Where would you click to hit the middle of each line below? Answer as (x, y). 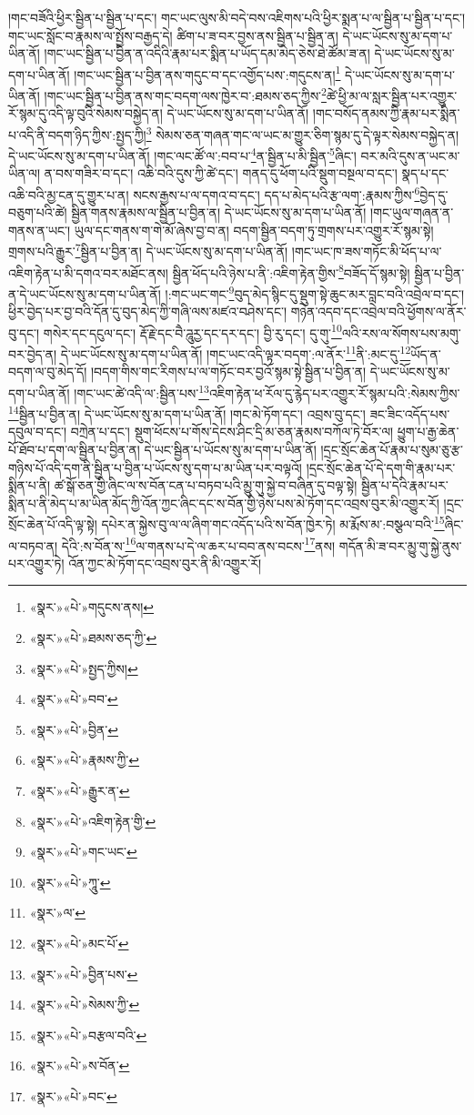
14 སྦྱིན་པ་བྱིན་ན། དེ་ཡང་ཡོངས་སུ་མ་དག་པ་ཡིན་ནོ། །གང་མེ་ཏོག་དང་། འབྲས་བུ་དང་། (187, 412)
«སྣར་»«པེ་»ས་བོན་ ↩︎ (80, 1065)
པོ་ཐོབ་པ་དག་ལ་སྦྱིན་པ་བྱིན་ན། (74, 449)
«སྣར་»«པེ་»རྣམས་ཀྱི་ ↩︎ (85, 760)
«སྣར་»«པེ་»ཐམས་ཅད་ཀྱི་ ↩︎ (93, 638)
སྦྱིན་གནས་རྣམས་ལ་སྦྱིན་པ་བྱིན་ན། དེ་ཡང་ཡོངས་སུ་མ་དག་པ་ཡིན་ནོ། (219, 212)
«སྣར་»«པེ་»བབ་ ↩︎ (74, 699)
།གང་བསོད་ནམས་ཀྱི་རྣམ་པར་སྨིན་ (386, 113)
